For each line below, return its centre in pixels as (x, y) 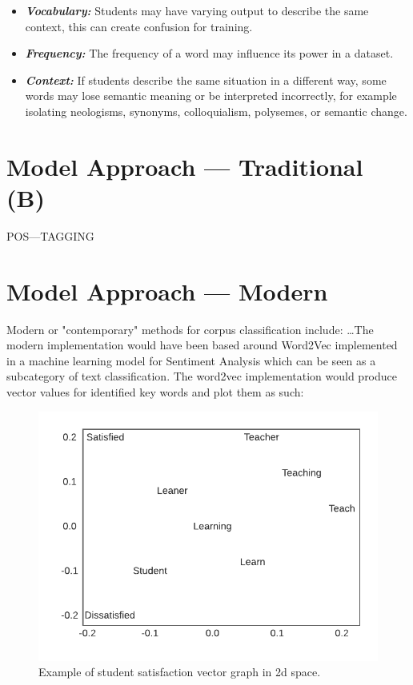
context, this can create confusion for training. (139, 26)
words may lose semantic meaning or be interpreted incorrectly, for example (211, 96)
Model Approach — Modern (167, 291)
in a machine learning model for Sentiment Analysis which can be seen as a (191, 360)
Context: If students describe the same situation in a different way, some (206, 80)
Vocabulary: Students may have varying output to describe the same (197, 10)
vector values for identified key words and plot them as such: (155, 391)
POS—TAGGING (50, 235)
